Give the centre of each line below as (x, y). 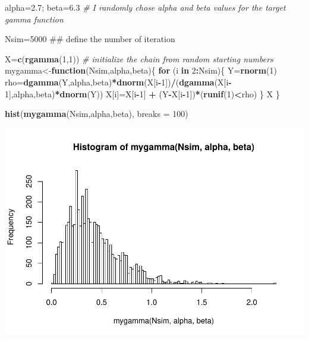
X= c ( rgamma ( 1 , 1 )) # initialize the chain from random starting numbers (139, 58)
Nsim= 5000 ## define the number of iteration (90, 39)
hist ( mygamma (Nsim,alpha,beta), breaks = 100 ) (97, 114)
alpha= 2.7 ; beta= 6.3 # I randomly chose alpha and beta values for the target (145, 7)
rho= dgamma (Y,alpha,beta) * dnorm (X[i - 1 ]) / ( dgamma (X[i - (118, 82)
